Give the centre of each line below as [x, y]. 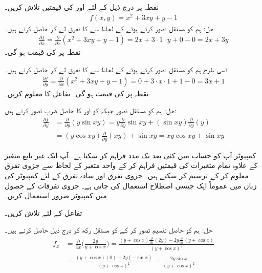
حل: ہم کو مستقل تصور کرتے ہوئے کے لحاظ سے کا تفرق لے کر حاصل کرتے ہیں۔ [109, 28]
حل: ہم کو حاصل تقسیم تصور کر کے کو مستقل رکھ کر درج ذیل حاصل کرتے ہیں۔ [109, 230]
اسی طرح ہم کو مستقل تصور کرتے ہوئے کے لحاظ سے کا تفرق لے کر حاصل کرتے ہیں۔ [116, 69]
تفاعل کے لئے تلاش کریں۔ [43, 212]
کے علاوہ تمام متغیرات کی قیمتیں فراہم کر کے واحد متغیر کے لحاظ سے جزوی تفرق [131, 165]
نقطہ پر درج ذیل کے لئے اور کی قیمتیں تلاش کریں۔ [82, 7]
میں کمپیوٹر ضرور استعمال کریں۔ [56, 195]
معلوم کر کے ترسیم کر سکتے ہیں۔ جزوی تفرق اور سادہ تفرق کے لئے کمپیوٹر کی [127, 175]
